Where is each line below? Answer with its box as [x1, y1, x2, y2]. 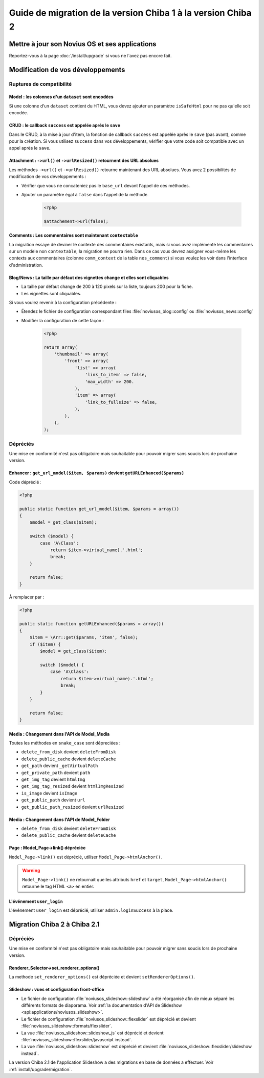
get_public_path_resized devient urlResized [21, 804, 124, 810]
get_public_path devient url [21, 797, 86, 803]
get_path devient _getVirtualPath [21, 763, 98, 769]
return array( [44, 344, 78, 350]
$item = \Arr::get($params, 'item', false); [29, 635, 138, 640]
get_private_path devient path [21, 770, 90, 775]
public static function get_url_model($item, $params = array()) [19, 506, 179, 512]
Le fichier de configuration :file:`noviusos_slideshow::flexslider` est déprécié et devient [21, 1016, 196, 1022]
